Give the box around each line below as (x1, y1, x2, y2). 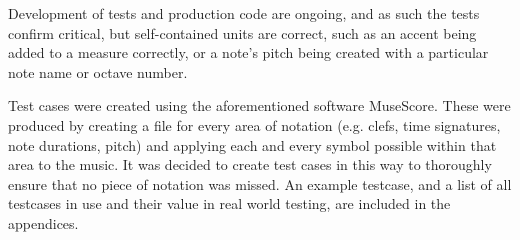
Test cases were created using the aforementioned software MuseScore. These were (8, 95, 511, 116)
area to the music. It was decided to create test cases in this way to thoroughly (8, 154, 492, 175)
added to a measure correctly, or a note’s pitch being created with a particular (8, 42, 489, 63)
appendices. (8, 212, 79, 233)
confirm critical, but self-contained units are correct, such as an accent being (8, 22, 477, 43)
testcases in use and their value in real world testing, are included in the (8, 193, 451, 214)
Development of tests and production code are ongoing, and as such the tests (8, 3, 480, 23)
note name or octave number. (8, 61, 188, 82)
